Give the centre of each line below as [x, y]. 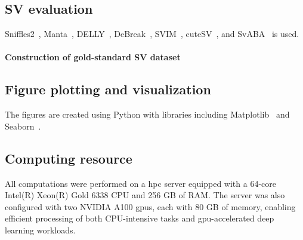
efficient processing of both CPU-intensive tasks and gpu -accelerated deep [140, 218]
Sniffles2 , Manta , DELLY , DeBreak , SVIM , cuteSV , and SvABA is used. [152, 34]
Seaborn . [23, 126]
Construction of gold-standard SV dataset [93, 57]
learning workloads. [40, 230]
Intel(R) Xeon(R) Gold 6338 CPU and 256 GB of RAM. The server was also [145, 195]
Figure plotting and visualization [108, 89]
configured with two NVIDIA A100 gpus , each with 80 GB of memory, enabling [150, 206]
